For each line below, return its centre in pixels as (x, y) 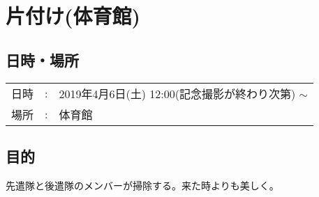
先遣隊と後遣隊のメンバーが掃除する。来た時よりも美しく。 (142, 185)
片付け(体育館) (73, 16)
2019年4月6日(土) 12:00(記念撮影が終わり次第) (177, 93)
